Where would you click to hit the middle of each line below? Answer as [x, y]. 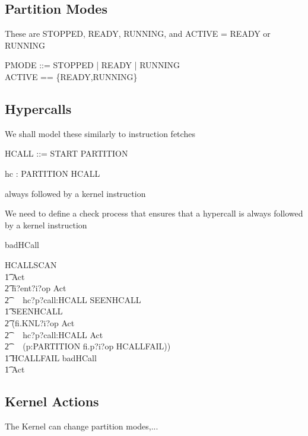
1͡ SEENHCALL [34, 311]
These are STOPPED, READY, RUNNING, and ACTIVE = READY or [138, 34]
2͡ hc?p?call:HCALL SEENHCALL [73, 299]
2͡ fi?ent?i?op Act [36, 288]
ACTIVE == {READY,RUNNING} [71, 76]
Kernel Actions [52, 401]
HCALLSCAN [31, 264]
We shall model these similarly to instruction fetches [100, 133]
